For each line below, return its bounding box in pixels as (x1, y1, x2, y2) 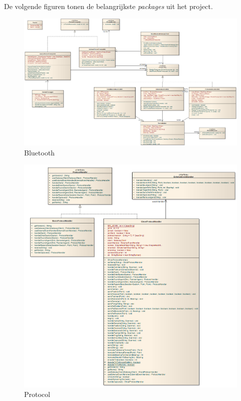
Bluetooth (24, 147, 55, 157)
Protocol (24, 389, 50, 399)
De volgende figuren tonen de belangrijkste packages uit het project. (4, 1, 213, 11)
